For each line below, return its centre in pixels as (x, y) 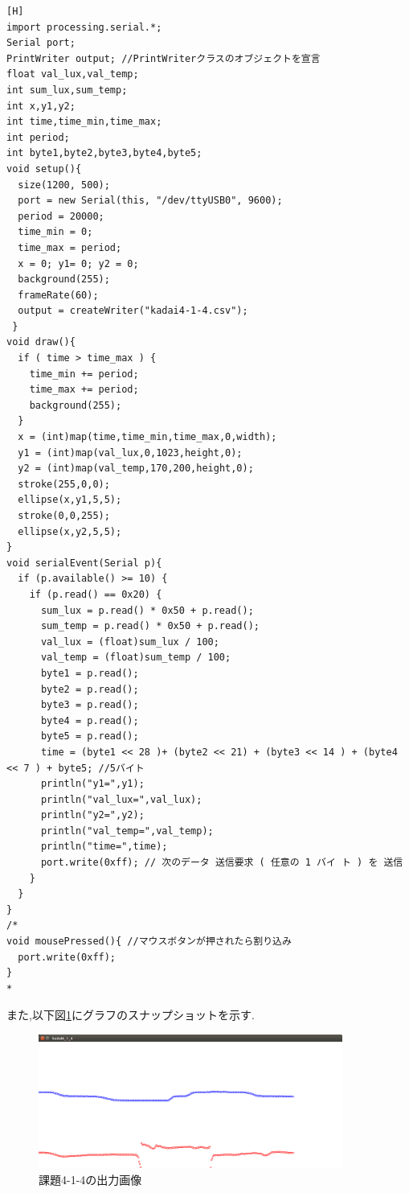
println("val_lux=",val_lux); (121, 799)
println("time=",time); (104, 847)
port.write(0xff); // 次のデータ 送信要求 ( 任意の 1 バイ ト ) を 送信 (222, 863)
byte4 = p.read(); (90, 720)
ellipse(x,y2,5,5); (70, 531)
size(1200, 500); (64, 185)
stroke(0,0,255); (64, 516)
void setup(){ (44, 169)
